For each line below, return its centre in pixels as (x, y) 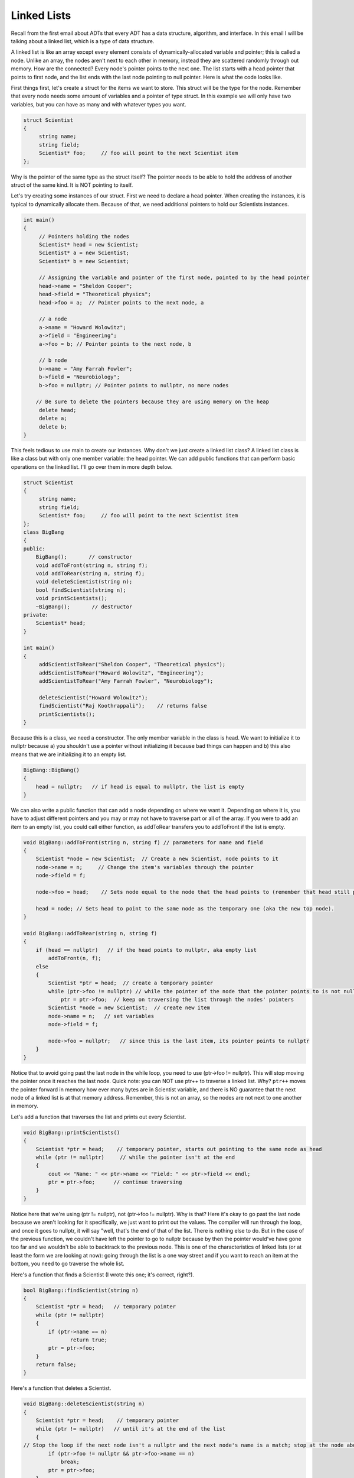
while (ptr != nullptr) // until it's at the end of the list (131, 1429)
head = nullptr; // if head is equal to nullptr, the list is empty (140, 787)
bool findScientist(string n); (81, 590)
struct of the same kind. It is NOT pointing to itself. (72, 185)
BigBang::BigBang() (51, 770)
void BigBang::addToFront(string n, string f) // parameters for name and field (143, 842)
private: (36, 615)
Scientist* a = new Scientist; (84, 253)
